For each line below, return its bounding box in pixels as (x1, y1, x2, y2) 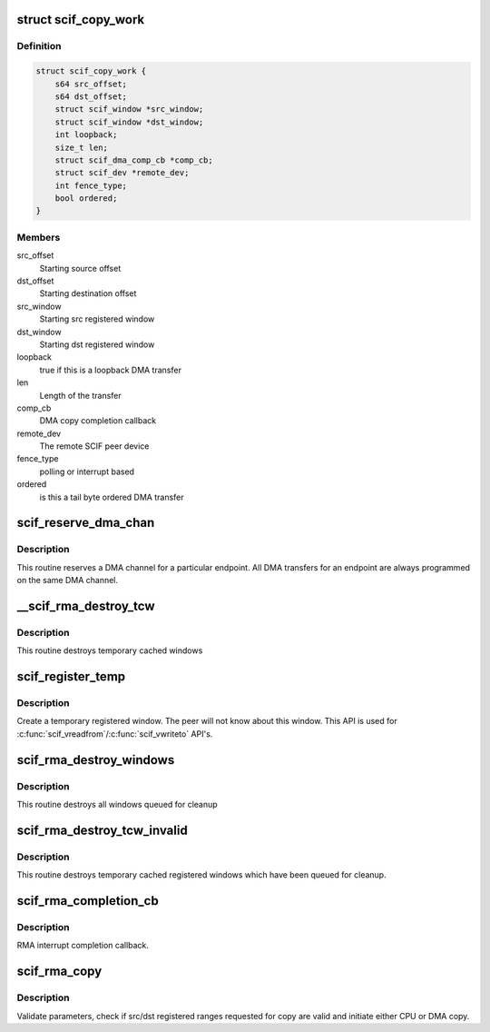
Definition (16, 40, 62, 53)
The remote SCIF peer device (39, 441, 150, 451)
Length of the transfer (39, 390, 122, 401)
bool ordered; (54, 193, 118, 203)
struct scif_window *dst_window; (54, 116, 204, 127)
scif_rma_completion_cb (16, 893, 159, 908)
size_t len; (54, 142, 109, 153)
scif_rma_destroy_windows (16, 752, 175, 768)
